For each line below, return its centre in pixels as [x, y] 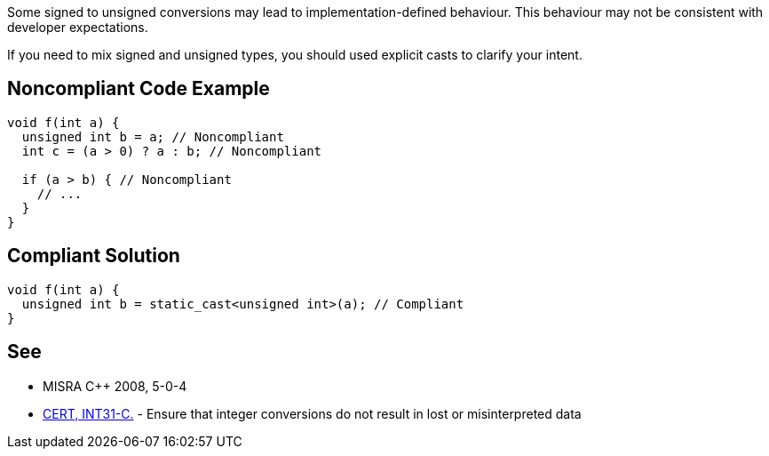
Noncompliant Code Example [139, 89]
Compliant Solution [94, 256]
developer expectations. [78, 27]
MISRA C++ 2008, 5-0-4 [115, 386]
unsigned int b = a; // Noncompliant [153, 136]
